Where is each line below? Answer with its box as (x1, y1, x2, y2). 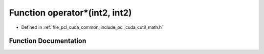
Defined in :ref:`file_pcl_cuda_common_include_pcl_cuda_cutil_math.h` (21, 24, 163, 30)
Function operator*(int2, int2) (9, 7, 132, 18)
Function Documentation (9, 37, 87, 45)
